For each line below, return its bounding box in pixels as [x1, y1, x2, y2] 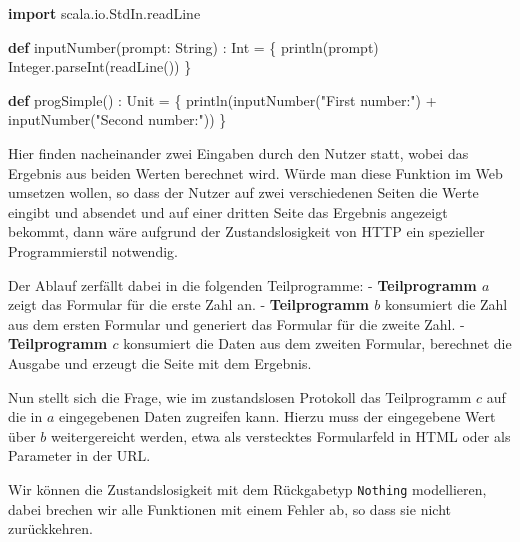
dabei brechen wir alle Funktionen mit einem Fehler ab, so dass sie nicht [8, 498, 451, 519]
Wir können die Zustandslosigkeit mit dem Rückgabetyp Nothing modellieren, [8, 478, 487, 499]
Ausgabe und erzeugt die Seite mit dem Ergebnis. [8, 352, 312, 373]
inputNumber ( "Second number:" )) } [8, 109, 227, 130]
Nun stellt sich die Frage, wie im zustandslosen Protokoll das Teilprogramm [8, 386, 472, 407]
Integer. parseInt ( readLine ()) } [8, 56, 192, 77]
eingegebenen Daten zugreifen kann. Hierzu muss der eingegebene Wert [58, 406, 496, 427]
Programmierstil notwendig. [8, 240, 178, 261]
